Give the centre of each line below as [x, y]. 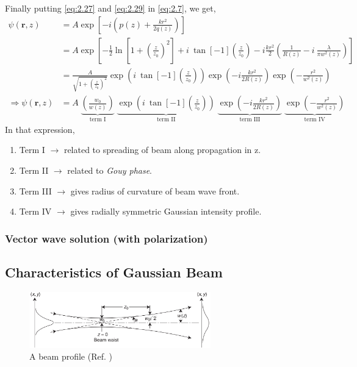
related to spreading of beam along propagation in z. [162, 150]
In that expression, [40, 129]
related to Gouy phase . [110, 170]
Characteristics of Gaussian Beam [114, 272]
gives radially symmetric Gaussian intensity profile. [166, 211]
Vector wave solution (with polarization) [106, 238]
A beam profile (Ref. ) [71, 356]
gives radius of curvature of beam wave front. [155, 191]
